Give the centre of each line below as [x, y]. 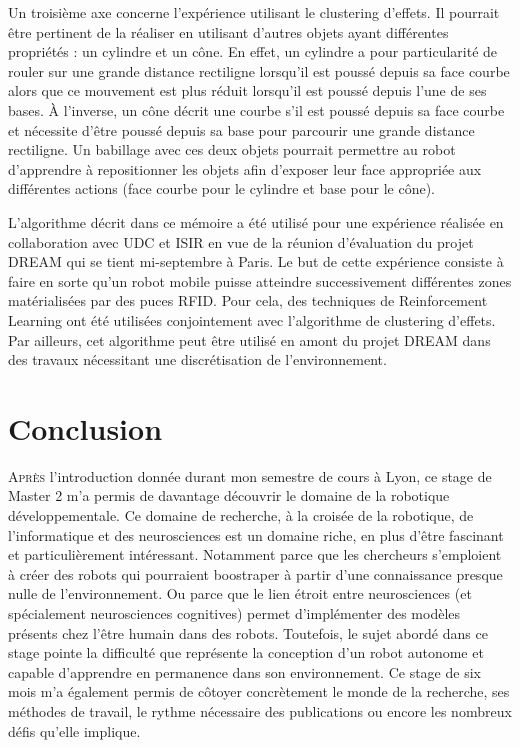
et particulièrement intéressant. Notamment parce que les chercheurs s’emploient [255, 554]
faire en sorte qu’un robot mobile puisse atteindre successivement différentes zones [260, 280]
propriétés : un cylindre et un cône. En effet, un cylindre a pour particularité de [253, 51]
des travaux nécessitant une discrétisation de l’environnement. [197, 359]
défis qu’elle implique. [74, 730]
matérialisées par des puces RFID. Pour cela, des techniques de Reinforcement [248, 300]
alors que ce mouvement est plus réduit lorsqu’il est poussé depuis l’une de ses [247, 90]
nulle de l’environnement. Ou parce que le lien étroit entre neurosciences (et [240, 593]
